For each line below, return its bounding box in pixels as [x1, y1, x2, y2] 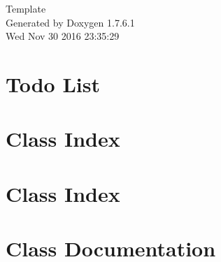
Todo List [6, 69, 100, 98]
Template [6, 1, 46, 15]
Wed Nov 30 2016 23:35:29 [6, 29, 120, 43]
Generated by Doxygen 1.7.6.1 [6, 15, 135, 29]
